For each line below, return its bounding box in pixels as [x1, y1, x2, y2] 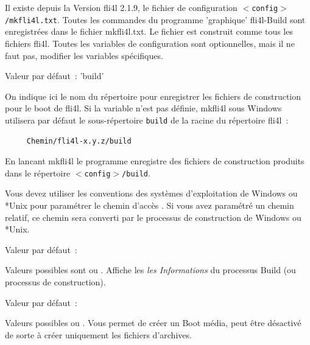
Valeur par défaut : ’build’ [5, 69, 104, 82]
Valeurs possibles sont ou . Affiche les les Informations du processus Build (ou [5, 263, 296, 276]
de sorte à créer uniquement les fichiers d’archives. [5, 328, 192, 341]
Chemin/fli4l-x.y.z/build [26, 136, 132, 145]
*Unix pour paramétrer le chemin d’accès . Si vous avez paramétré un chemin [5, 198, 294, 211]
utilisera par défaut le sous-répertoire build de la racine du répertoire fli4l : [5, 113, 289, 126]
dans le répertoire [5, 166, 71, 179]
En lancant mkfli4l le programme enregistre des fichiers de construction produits [5, 155, 305, 167]
